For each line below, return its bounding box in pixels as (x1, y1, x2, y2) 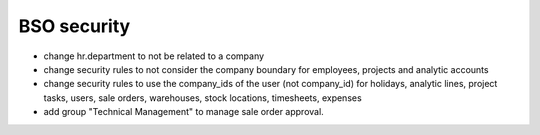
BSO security (18, 15, 131, 37)
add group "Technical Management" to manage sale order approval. (43, 106, 324, 118)
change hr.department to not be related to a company (43, 50, 265, 62)
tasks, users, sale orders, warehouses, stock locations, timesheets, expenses (43, 91, 362, 104)
